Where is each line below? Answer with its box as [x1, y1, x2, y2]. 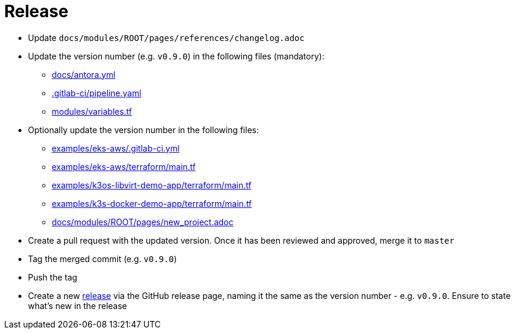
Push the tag [28, 272, 77, 282]
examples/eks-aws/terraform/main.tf [52, 161, 196, 172]
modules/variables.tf [52, 106, 132, 116]
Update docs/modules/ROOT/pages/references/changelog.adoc [28, 32, 304, 43]
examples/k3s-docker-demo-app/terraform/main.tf [52, 198, 252, 209]
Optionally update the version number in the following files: [28, 124, 259, 135]
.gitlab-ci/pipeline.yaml [52, 87, 142, 98]
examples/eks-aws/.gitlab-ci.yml [52, 143, 180, 153]
